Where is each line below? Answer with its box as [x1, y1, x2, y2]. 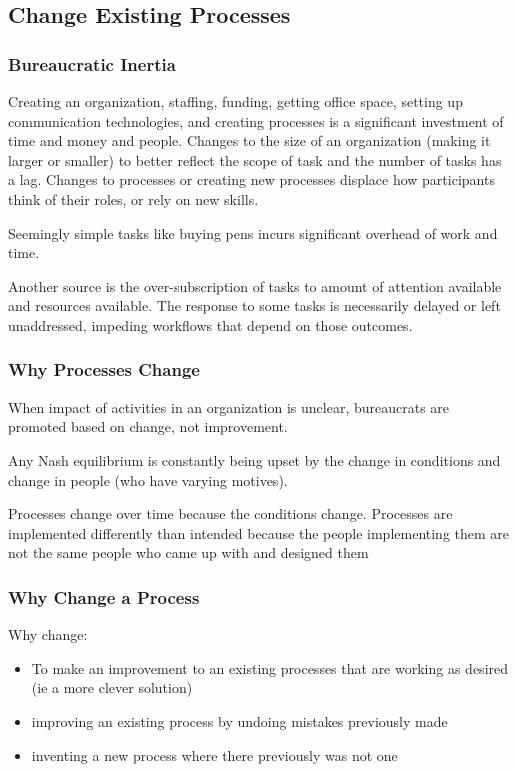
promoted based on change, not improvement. [8, 416, 288, 437]
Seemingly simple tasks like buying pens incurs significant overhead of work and [8, 222, 498, 243]
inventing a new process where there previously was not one [31, 744, 398, 765]
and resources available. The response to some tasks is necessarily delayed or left [8, 295, 501, 316]
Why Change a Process [8, 584, 200, 609]
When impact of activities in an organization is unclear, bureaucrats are [8, 396, 450, 417]
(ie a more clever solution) [31, 677, 193, 698]
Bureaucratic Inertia [8, 51, 176, 76]
